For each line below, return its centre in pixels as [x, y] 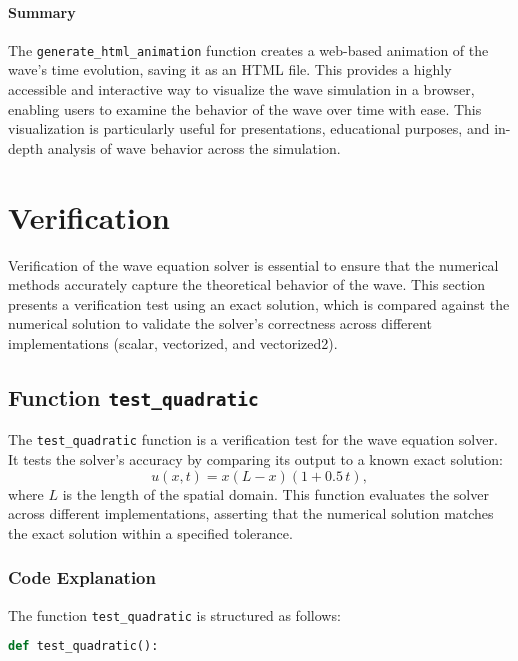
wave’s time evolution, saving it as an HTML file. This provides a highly [230, 69]
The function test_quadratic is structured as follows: [174, 614]
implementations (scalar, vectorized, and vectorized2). [173, 342]
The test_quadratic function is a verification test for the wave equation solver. [253, 439]
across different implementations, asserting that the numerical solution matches [251, 513]
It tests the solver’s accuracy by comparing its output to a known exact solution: [255, 458]
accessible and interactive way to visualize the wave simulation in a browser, [241, 89]
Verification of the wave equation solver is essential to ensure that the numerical [253, 264]
